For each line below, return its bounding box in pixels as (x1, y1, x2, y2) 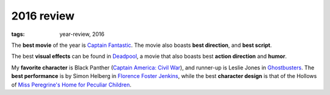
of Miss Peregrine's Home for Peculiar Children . (11, 81, 131, 88)
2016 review (11, 9, 75, 23)
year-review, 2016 (59, 30, 105, 38)
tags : (11, 30, 25, 38)
